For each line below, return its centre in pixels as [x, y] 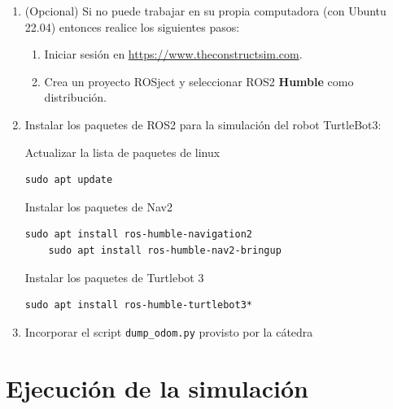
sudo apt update [69, 180]
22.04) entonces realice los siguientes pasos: [132, 26]
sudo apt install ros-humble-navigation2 [138, 235]
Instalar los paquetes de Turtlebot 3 [114, 277]
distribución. [75, 97]
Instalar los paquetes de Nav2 [98, 206]
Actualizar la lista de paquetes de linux [122, 152]
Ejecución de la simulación [157, 387]
